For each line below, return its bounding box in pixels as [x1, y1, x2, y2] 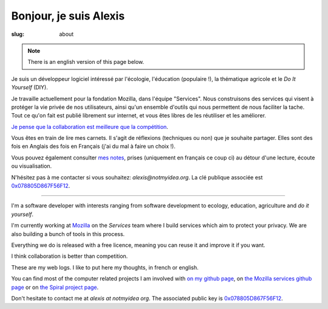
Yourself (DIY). [11, 84, 49, 91]
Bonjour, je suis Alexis [11, 9, 125, 23]
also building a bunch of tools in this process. [11, 230, 125, 237]
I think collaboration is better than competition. [11, 252, 128, 260]
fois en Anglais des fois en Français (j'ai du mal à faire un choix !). [11, 143, 176, 150]
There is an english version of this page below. [27, 58, 145, 66]
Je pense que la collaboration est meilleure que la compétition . [11, 123, 168, 130]
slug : [11, 30, 24, 38]
